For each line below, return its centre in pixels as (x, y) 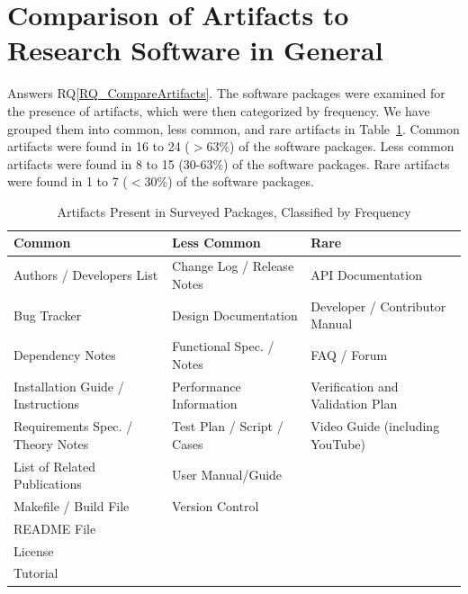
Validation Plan (354, 404)
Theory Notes (51, 443)
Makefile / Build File (72, 505)
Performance (207, 386)
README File (55, 528)
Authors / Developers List (86, 275)
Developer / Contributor (378, 306)
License (34, 550)
